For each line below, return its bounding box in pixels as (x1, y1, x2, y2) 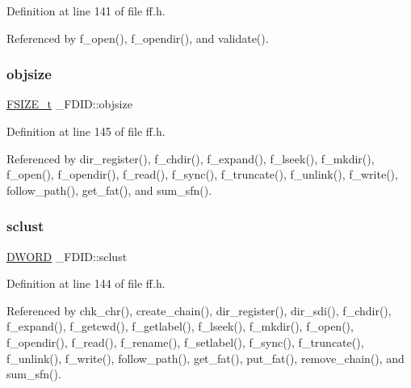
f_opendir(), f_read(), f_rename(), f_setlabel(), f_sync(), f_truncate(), (6, 333, 364, 350)
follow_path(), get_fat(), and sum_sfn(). (6, 181, 212, 198)
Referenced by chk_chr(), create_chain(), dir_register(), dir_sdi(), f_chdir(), (6, 302, 392, 318)
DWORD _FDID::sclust (6, 247, 128, 264)
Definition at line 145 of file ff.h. (6, 123, 166, 139)
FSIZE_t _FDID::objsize (6, 95, 132, 112)
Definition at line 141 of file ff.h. (6, 2, 166, 19)
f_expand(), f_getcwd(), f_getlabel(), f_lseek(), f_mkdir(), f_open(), (6, 318, 354, 335)
